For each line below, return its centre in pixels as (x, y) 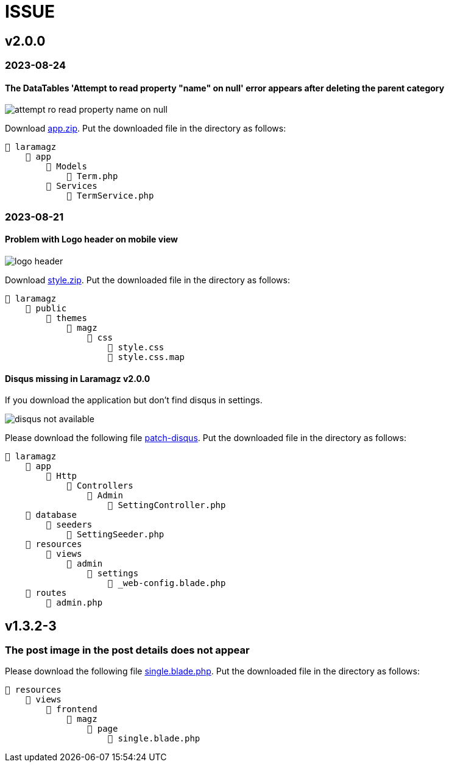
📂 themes (66, 318)
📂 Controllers (100, 486)
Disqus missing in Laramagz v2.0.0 (78, 378)
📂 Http (62, 476)
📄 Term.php (92, 176)
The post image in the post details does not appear (127, 650)
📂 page (102, 729)
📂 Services (72, 186)
